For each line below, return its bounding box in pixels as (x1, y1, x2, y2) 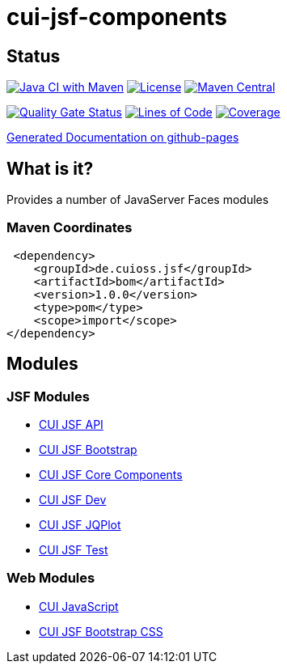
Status (6, 45, 61, 66)
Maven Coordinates (6, 219, 133, 236)
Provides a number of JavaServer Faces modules (6, 193, 269, 207)
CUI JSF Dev (39, 492, 107, 507)
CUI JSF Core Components (39, 467, 183, 481)
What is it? (6, 158, 94, 179)
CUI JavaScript (39, 599, 119, 613)
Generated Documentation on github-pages (6, 130, 239, 145)
